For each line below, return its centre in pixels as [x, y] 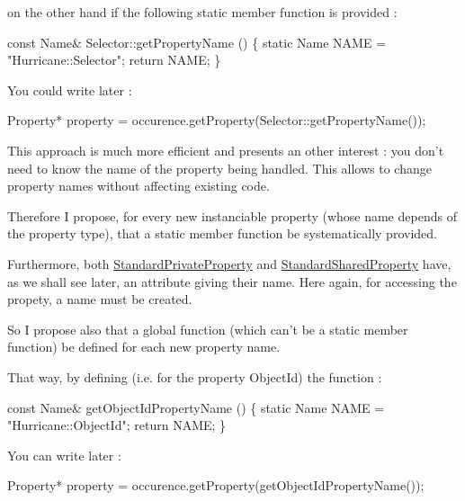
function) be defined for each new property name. [144, 347]
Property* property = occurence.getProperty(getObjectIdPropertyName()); [216, 485]
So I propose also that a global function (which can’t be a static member [208, 329]
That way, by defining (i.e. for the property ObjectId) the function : [195, 376]
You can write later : [64, 455]
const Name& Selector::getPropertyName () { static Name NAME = [197, 42]
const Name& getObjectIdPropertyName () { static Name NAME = [196, 407]
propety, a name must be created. [100, 299]
